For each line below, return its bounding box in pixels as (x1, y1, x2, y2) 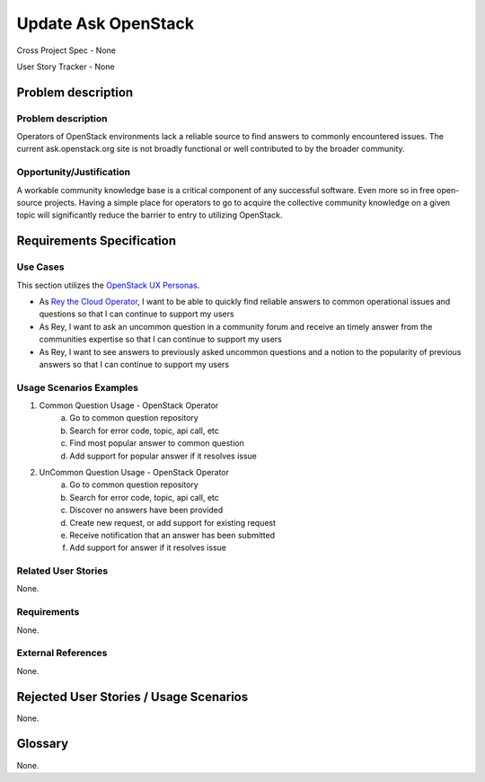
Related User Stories (16, 564, 109, 577)
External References (16, 647, 108, 660)
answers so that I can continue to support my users (39, 359, 229, 369)
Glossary (16, 736, 69, 751)
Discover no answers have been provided (69, 504, 224, 516)
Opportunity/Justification (16, 166, 130, 179)
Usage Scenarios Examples (16, 381, 139, 394)
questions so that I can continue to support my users (39, 308, 234, 319)
